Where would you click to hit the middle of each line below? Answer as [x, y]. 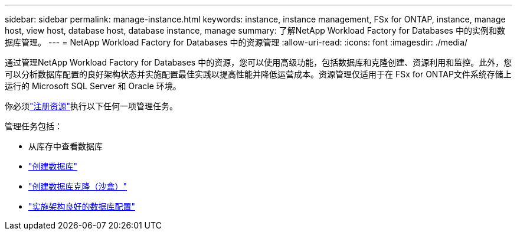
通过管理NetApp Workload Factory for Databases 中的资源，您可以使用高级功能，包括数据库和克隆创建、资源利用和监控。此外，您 [258, 62]
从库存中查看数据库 [66, 146]
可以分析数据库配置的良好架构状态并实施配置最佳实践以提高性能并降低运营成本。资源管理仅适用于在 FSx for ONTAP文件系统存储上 [258, 74]
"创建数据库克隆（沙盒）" [78, 186]
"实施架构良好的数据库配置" [82, 206]
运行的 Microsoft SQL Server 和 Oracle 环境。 [93, 86]
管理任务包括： [34, 126]
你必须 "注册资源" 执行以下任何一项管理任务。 [91, 106]
